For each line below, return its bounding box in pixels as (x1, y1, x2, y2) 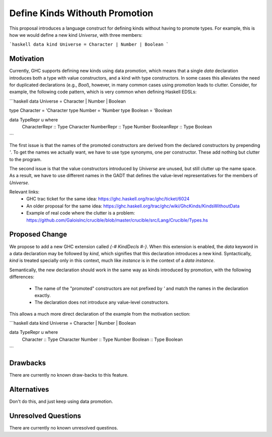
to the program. (9, 156, 42, 162)
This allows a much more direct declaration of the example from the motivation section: (9, 311, 191, 317)
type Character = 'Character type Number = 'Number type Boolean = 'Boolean (9, 107, 172, 113)
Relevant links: (9, 189, 40, 195)
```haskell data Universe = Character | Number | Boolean (9, 98, 126, 104)
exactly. (34, 292, 51, 298)
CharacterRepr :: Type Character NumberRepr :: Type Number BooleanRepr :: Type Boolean (22, 123, 213, 129)
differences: (9, 274, 35, 280)
